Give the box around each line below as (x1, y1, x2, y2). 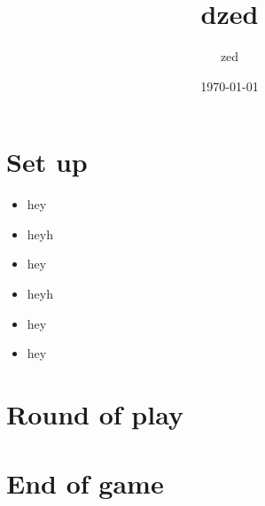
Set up (6, 144, 88, 180)
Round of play (6, 396, 183, 432)
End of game (6, 465, 164, 502)
